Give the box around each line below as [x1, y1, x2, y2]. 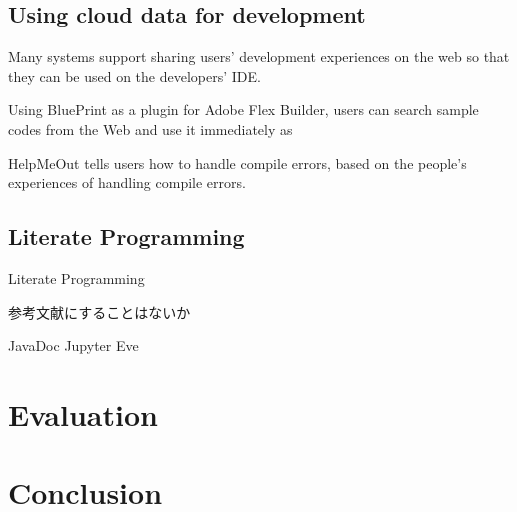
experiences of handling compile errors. [8, 172, 246, 193]
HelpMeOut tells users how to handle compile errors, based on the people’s [8, 152, 467, 173]
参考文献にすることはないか [8, 301, 191, 322]
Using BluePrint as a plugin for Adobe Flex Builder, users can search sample [8, 99, 479, 120]
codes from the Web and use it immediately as [8, 118, 293, 139]
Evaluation [8, 393, 158, 434]
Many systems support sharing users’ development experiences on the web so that [8, 46, 510, 67]
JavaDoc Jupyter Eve [8, 335, 139, 356]
